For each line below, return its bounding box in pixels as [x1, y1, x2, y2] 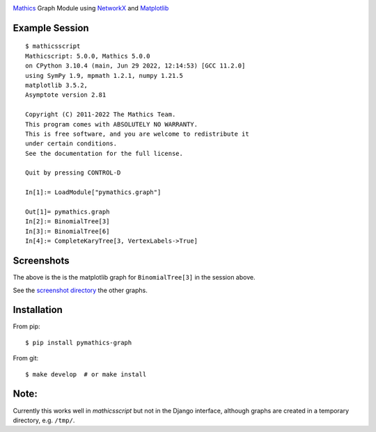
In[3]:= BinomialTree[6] [25, 227, 110, 235]
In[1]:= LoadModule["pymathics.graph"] [25, 189, 162, 196]
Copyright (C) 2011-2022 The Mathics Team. [25, 111, 176, 118]
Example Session [13, 22, 90, 34]
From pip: [13, 322, 41, 330]
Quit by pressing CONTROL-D [25, 169, 121, 177]
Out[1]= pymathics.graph [25, 208, 110, 216]
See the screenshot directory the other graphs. [13, 286, 148, 294]
